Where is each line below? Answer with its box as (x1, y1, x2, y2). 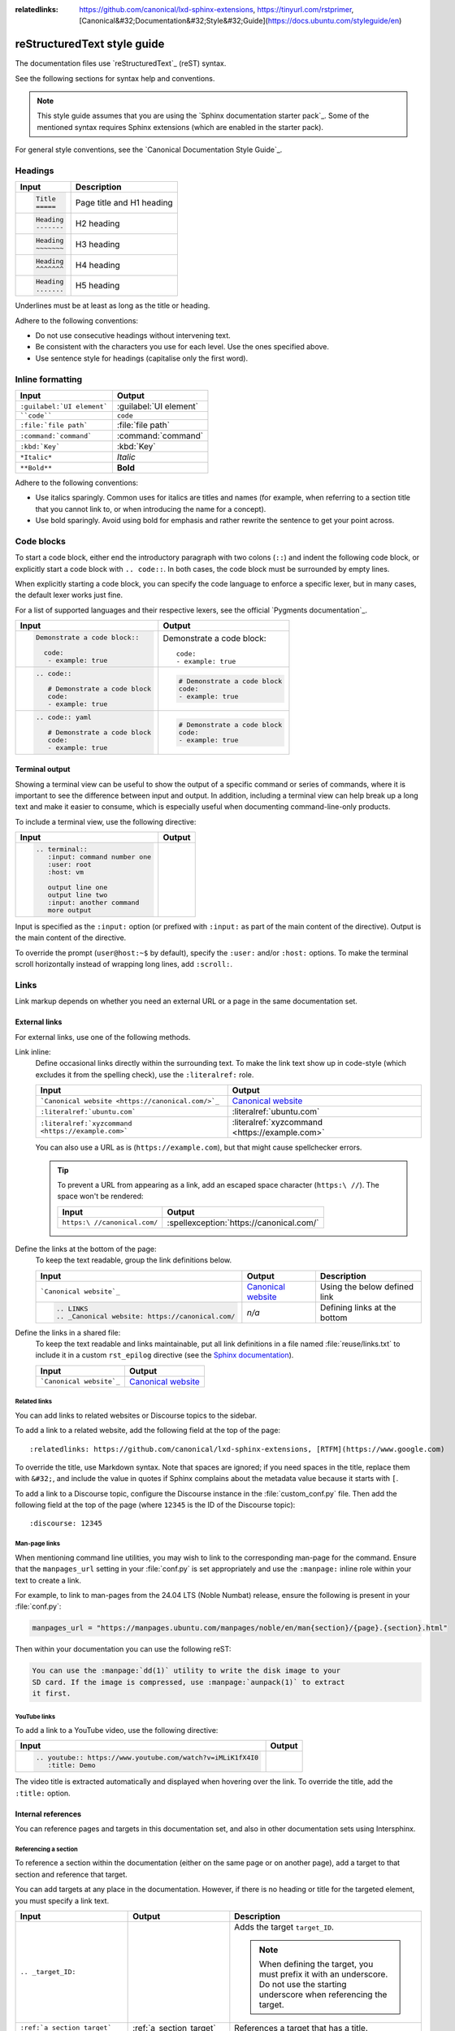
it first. (32, 1689, 71, 1698)
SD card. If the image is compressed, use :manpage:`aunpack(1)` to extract (32, 1678, 345, 1687)
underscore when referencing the (258, 1989, 388, 2000)
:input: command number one (47, 853, 152, 861)
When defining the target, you (258, 1958, 374, 1969)
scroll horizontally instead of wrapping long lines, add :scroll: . (15, 959, 233, 969)
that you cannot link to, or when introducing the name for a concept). (35, 504, 266, 513)
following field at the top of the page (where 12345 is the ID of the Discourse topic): (15, 1500, 296, 1510)
